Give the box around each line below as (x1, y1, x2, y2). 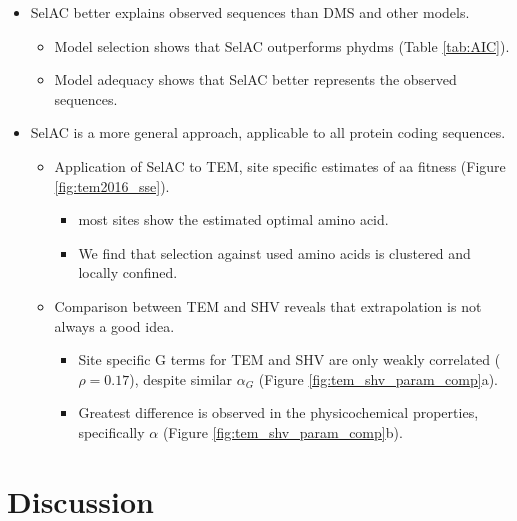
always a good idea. (54, 315, 175, 336)
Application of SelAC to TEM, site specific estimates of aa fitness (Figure (54, 155, 506, 176)
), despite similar (129, 368, 233, 389)
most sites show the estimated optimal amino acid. (78, 209, 389, 230)
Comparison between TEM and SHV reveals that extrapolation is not (54, 295, 482, 316)
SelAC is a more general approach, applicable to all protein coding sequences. (30, 122, 506, 143)
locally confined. (78, 262, 178, 283)
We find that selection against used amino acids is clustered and (78, 242, 471, 263)
